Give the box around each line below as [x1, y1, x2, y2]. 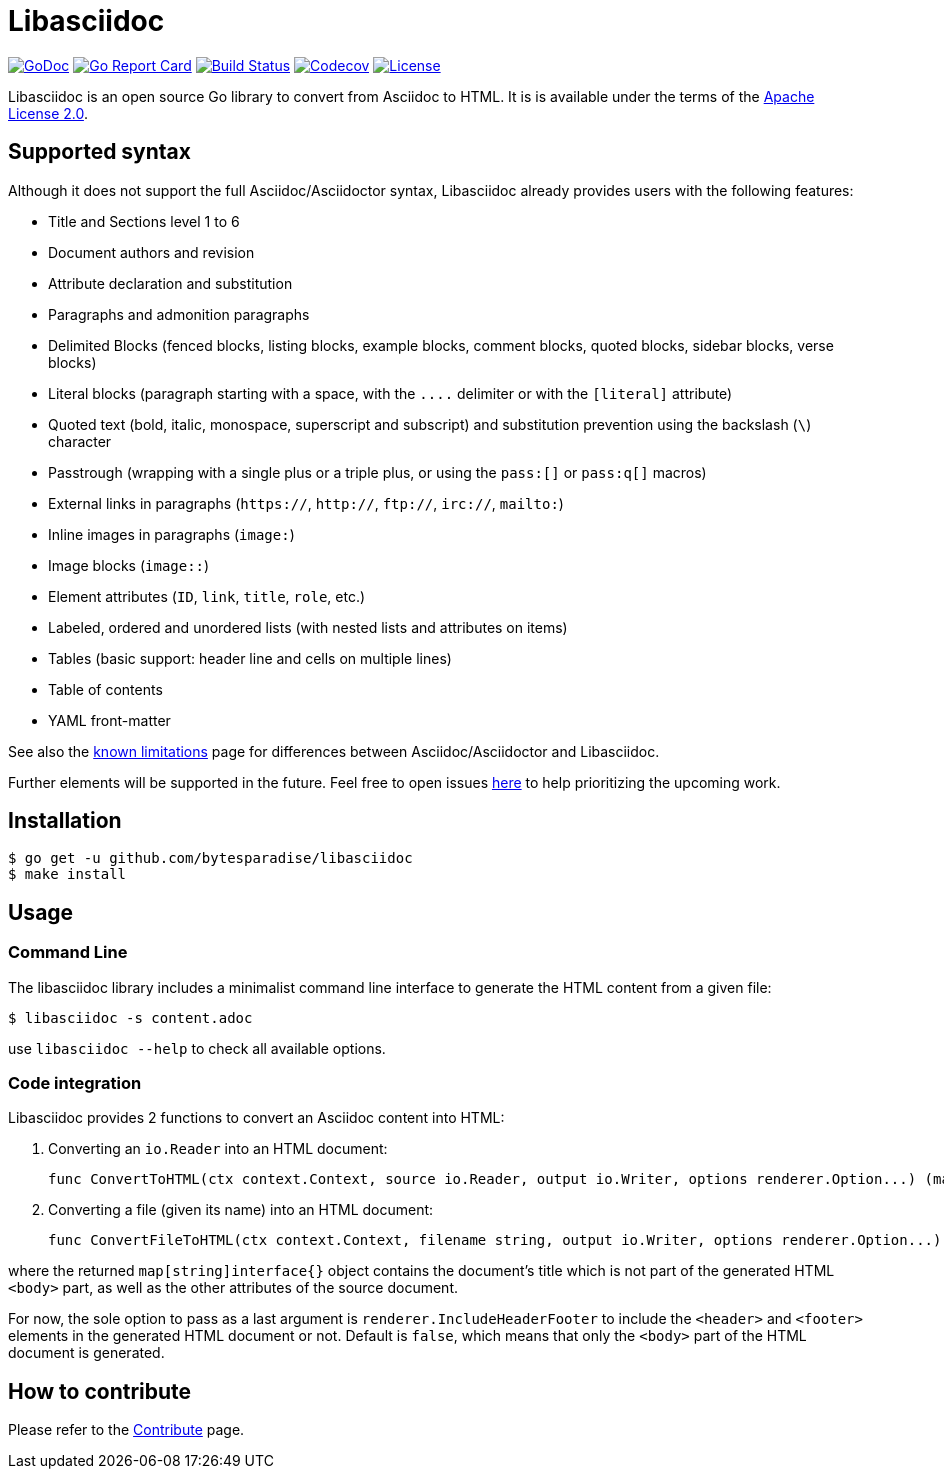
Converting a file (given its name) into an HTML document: [48, 1201, 434, 1219]
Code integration [8, 1073, 142, 1094]
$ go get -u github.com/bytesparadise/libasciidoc [8, 850, 413, 867]
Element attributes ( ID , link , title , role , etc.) [48, 587, 366, 605]
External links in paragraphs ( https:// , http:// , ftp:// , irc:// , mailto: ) [48, 494, 564, 512]
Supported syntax [8, 139, 191, 165]
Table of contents [48, 680, 163, 698]
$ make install [8, 866, 127, 883]
